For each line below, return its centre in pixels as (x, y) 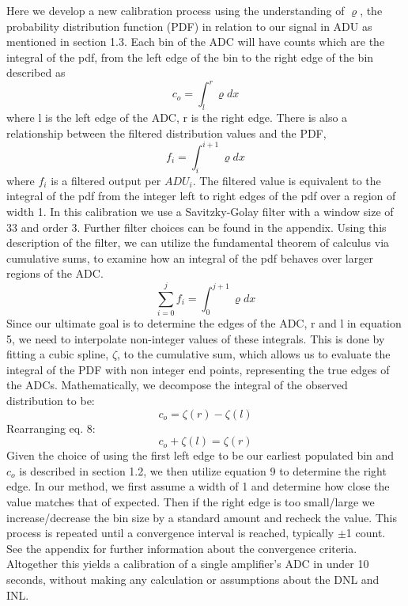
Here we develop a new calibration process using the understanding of (176, 10)
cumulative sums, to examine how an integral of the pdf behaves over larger (190, 258)
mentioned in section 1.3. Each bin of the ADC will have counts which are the (196, 42)
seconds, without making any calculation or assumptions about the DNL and (193, 579)
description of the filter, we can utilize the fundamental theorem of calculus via (198, 242)
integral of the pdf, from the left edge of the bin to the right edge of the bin (190, 57)
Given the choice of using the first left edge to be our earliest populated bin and (200, 455)
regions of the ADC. (55, 273)
